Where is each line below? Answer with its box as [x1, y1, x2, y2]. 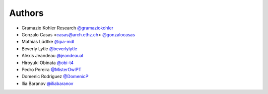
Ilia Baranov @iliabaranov [21, 80, 74, 87]
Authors [9, 7, 44, 18]
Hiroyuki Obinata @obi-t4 [21, 60, 74, 66]
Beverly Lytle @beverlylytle [21, 45, 77, 52]
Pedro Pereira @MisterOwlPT [21, 66, 82, 72]
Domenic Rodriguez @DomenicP [21, 74, 89, 80]
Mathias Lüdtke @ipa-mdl [21, 39, 74, 45]
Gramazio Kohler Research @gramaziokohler [21, 25, 114, 31]
